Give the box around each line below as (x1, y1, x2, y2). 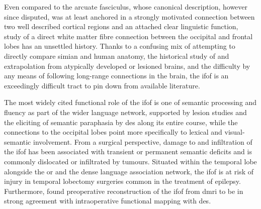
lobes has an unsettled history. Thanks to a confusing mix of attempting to (4, 41, 235, 51)
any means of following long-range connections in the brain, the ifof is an (4, 70, 229, 81)
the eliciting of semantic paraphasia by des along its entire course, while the (4, 117, 238, 127)
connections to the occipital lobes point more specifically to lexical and (4, 127, 222, 137)
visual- (224, 127, 245, 137)
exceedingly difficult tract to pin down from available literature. (4, 80, 200, 90)
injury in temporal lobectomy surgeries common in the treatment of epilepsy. (4, 176, 241, 186)
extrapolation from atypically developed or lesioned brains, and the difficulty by (4, 60, 250, 71)
